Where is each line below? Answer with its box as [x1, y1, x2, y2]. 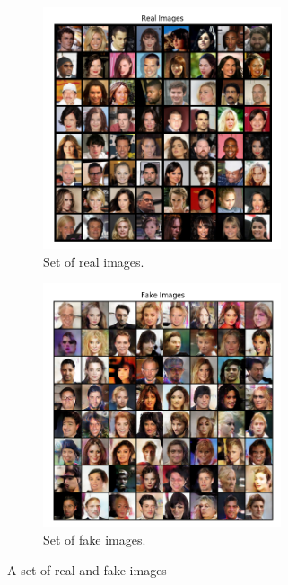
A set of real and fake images [7, 560, 167, 579]
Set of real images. [43, 252, 144, 270]
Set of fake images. [43, 529, 146, 548]
